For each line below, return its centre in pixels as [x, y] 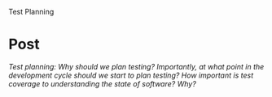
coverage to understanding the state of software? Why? [103, 83]
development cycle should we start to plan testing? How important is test [131, 75]
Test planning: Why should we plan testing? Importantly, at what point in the [136, 66]
